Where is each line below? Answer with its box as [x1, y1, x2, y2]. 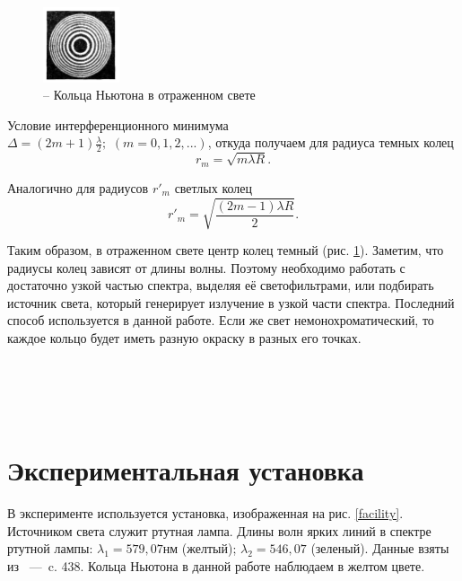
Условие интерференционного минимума [7, 115, 229, 134]
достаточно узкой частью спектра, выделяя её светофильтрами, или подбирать [7, 276, 434, 295]
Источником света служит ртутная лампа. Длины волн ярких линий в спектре [7, 521, 431, 540]
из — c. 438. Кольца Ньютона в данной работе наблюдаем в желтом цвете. [7, 556, 425, 575]
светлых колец [174, 178, 253, 197]
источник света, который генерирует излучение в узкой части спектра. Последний [7, 293, 455, 312]
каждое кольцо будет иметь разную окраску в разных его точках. [7, 329, 362, 348]
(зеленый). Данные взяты [310, 539, 449, 558]
